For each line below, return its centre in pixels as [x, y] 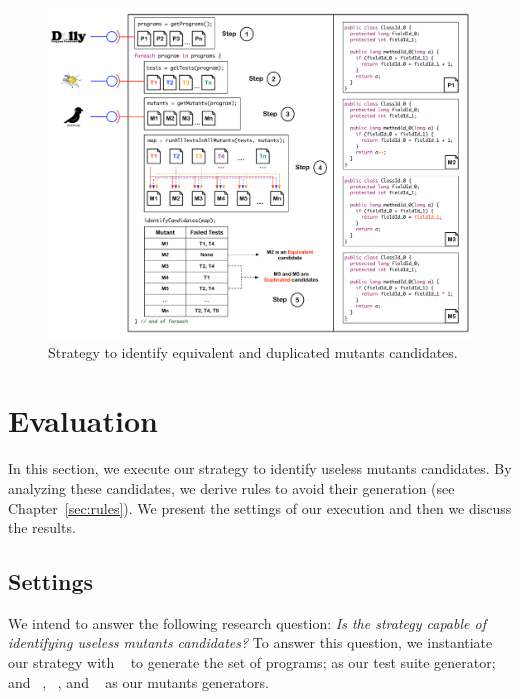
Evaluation [83, 420]
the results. [42, 527]
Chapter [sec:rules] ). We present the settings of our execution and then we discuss [260, 507]
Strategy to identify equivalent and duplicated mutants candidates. [253, 351]
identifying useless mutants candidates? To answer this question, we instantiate [250, 642]
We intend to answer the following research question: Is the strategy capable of [247, 622]
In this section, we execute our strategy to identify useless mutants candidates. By [260, 468]
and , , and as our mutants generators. [138, 681]
